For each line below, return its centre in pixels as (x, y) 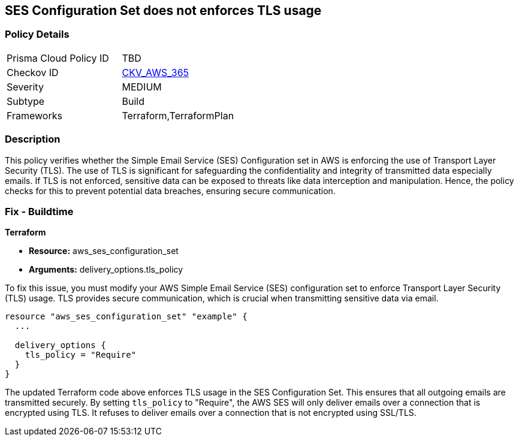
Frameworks (34, 115)
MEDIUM (142, 87)
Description (33, 139)
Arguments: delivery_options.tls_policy (106, 270)
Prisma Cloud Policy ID (58, 58)
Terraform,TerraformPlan (178, 115)
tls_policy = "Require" (81, 355)
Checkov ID (33, 72)
